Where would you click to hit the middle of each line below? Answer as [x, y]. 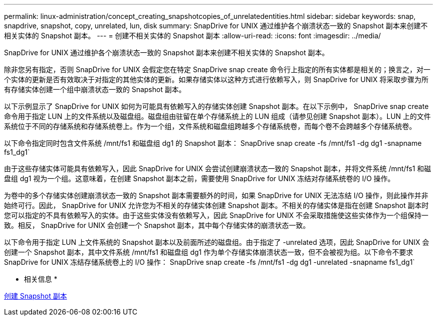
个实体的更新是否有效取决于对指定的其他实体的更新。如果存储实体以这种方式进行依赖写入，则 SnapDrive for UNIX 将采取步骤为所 [216, 79]
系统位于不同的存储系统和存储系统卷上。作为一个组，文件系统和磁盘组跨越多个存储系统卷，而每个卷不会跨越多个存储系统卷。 [210, 126]
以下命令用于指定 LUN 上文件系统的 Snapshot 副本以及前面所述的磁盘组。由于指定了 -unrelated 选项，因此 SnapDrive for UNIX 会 [217, 242]
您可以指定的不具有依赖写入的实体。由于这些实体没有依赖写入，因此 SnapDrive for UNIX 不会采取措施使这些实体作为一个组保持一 [216, 215]
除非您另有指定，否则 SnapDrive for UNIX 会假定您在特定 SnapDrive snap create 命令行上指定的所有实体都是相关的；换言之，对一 [217, 69]
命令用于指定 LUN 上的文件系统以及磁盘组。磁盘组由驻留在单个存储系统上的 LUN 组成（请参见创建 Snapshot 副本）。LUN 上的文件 [218, 116]
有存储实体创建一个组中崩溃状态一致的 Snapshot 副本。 [95, 89]
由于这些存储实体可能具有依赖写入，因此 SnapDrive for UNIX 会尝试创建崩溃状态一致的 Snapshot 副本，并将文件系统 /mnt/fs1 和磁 [218, 168]
